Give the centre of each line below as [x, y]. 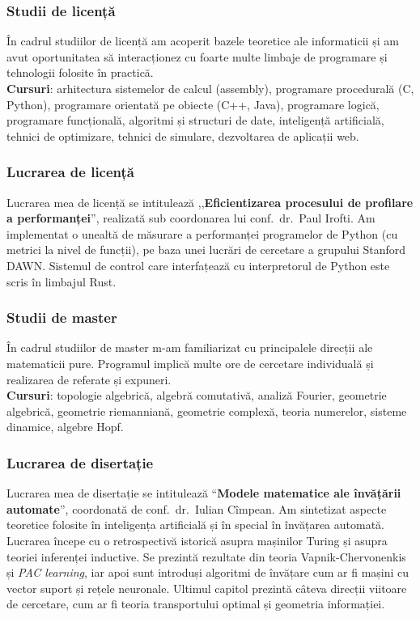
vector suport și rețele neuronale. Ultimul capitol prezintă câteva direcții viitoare [207, 588]
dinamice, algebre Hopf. [65, 427]
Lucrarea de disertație [80, 462]
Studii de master [62, 317]
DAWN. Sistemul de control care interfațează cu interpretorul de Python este [198, 265]
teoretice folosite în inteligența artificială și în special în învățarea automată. [196, 525]
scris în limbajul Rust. [62, 281]
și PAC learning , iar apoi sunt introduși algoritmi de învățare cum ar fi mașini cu [208, 572]
